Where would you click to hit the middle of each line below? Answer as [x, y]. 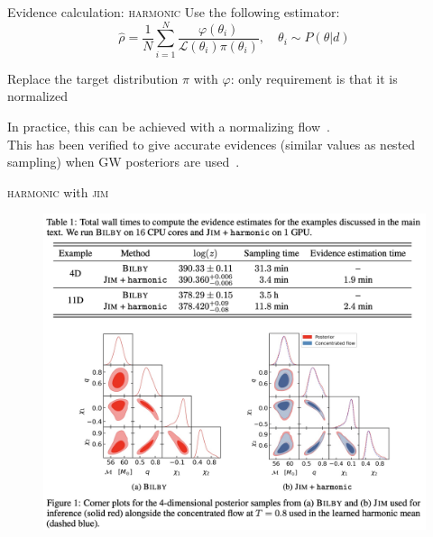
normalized [37, 96]
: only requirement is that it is [314, 78]
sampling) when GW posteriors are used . [124, 162]
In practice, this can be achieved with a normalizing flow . [169, 126]
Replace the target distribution [93, 78]
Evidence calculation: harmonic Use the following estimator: [174, 12]
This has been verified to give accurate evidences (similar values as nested [212, 144]
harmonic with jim [58, 191]
